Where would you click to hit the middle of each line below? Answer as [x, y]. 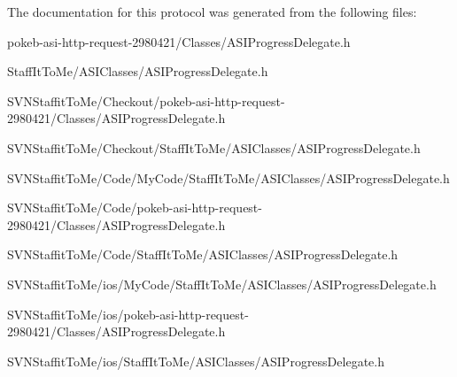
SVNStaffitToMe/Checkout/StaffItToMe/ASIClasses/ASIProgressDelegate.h [214, 147]
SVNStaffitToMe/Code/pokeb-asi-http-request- [135, 208]
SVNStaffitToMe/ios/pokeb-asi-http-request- [128, 314]
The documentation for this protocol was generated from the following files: [212, 12]
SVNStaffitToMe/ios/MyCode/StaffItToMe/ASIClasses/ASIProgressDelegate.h [222, 284]
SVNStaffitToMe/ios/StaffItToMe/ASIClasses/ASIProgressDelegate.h [196, 361]
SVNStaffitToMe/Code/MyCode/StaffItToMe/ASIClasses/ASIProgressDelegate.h [228, 177]
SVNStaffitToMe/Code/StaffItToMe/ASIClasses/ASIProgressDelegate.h [203, 254]
